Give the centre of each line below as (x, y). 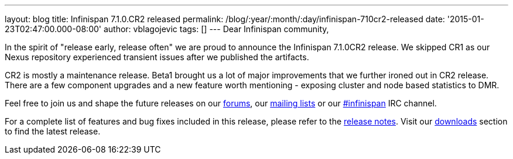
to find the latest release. (53, 131)
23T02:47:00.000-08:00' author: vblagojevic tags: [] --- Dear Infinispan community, (167, 29)
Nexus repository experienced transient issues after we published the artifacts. (157, 57)
